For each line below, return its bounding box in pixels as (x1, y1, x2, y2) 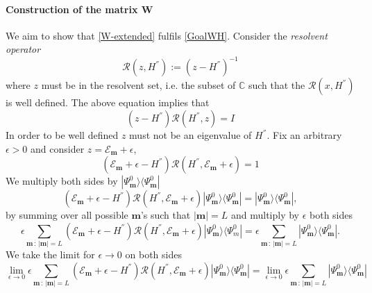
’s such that (140, 208, 191, 222)
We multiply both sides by (6, 174, 118, 188)
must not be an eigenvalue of (129, 128, 252, 142)
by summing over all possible (6, 208, 128, 222)
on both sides (125, 247, 182, 262)
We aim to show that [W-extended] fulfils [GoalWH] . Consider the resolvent (6, 28, 328, 42)
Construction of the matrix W (6, 1, 153, 16)
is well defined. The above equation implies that (6, 95, 210, 110)
